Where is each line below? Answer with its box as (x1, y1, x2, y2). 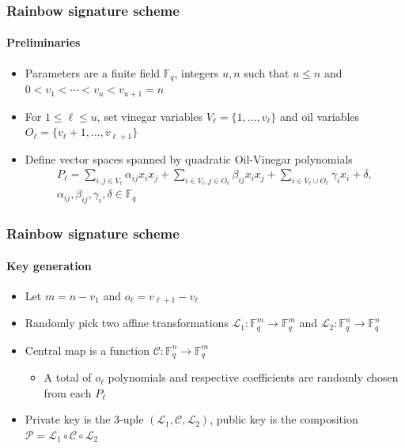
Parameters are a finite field (25, 64, 161, 81)
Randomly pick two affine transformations (25, 314, 229, 331)
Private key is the (25, 411, 111, 427)
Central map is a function (25, 341, 150, 358)
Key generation (6, 257, 92, 273)
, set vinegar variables (97, 107, 203, 124)
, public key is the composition (210, 411, 358, 427)
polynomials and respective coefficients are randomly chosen (108, 369, 399, 386)
